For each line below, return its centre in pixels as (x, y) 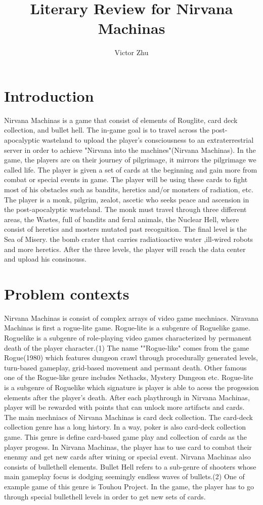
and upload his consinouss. (45, 259)
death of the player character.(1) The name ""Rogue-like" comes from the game (127, 347)
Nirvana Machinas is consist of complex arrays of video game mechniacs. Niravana (131, 318)
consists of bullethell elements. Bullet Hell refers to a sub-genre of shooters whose (130, 466)
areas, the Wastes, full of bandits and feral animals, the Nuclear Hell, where (122, 219)
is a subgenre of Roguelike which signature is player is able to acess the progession (131, 387)
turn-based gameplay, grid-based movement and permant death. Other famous (125, 367)
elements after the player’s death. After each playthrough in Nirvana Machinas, (127, 397)
